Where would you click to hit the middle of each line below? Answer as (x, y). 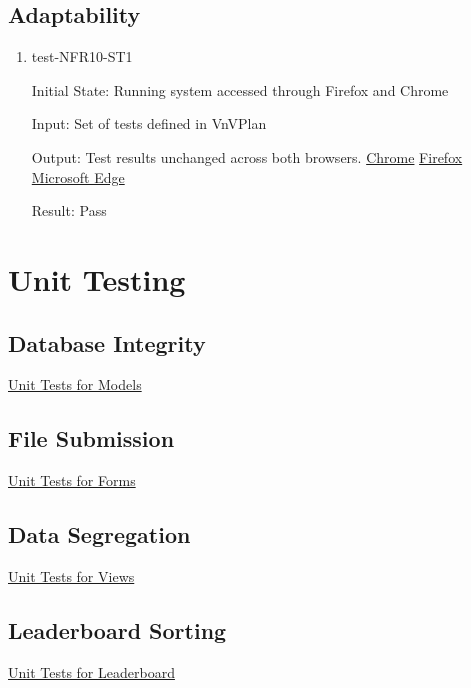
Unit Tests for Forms (72, 480)
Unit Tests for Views (71, 575)
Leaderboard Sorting (117, 629)
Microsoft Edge (78, 176)
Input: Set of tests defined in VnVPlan (149, 123)
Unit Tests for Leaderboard (91, 671)
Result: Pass (69, 210)
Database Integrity (107, 342)
